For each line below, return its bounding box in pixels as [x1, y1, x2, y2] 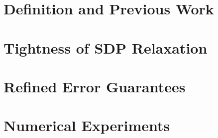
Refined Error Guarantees [3, 76, 186, 96]
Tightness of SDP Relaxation [3, 37, 208, 58]
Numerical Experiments [3, 115, 170, 136]
